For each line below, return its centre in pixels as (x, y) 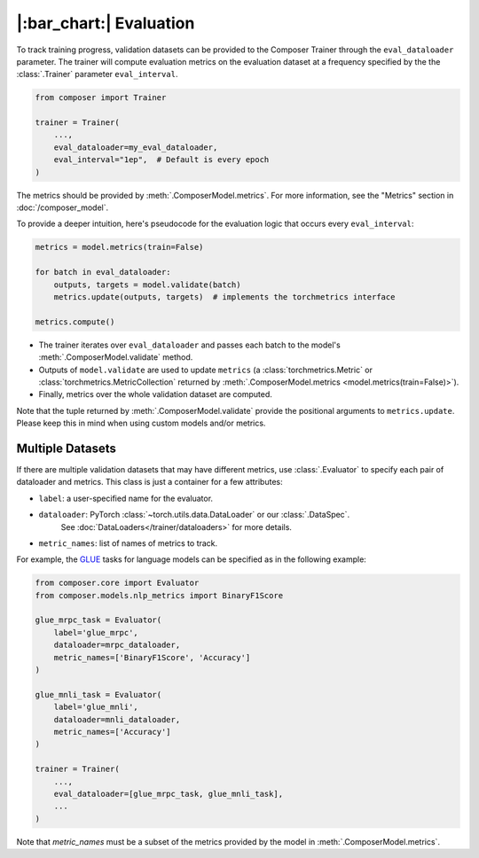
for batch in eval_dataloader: (103, 272)
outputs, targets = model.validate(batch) (147, 285)
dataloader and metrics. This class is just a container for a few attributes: (149, 482)
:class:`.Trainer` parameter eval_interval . (97, 74)
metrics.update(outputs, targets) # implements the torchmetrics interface (224, 296)
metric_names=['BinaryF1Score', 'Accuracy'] (152, 657)
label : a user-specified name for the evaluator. (126, 498)
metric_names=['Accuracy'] (113, 732)
